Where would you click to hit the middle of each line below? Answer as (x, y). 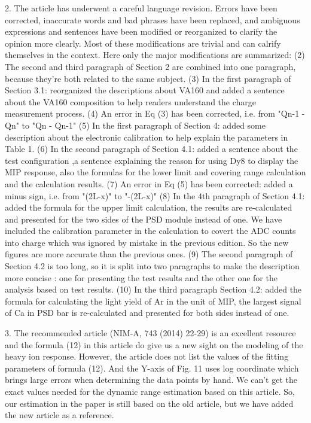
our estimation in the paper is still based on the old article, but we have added (149, 403)
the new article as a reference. (60, 415)
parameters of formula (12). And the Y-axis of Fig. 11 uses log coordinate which (152, 368)
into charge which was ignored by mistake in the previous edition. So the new (147, 242)
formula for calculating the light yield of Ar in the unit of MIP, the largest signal (153, 301)
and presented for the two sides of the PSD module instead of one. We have (144, 219)
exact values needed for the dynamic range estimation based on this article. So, (150, 391)
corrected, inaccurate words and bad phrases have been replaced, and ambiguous (153, 19)
